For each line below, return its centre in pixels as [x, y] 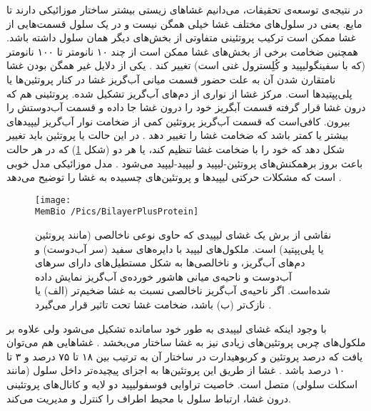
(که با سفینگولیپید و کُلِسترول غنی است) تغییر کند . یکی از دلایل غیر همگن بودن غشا [186, 65]
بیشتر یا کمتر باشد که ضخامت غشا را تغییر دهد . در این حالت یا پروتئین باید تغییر [178, 135]
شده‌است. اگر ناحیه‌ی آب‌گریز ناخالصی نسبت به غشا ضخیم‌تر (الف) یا [183, 290]
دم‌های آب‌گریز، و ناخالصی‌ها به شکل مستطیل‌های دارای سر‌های [170, 262]
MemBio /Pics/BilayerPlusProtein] [117, 212]
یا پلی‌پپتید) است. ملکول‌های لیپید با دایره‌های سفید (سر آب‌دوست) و [179, 248]
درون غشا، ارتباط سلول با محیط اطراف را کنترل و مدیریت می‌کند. [149, 398]
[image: [53, 200]
